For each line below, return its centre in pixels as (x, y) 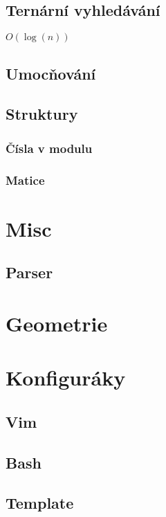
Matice (25, 180)
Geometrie (57, 323)
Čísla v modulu (49, 148)
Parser (29, 272)
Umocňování (51, 73)
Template (40, 503)
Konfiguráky (66, 378)
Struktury (42, 114)
